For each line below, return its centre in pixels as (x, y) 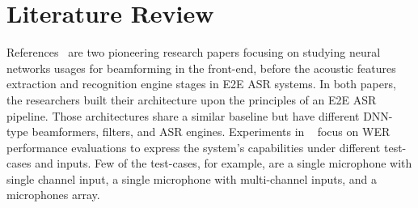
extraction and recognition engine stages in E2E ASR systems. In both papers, (201, 84)
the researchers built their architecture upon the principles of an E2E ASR (192, 99)
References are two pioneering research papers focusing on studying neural (194, 52)
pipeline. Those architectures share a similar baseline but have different (183, 115)
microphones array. (53, 195)
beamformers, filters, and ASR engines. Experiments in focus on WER (211, 132)
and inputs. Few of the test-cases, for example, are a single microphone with (224, 163)
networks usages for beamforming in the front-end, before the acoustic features (201, 68)
